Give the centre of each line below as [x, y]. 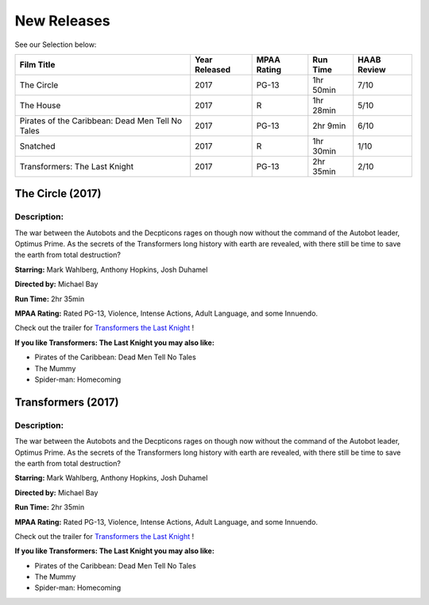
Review [372, 69]
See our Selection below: [56, 45]
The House [40, 105]
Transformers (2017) [67, 402]
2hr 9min [329, 126]
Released [213, 69]
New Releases [62, 21]
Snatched [37, 145]
